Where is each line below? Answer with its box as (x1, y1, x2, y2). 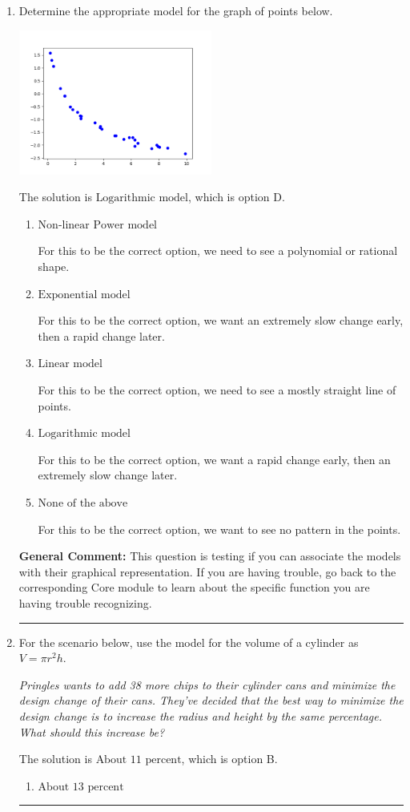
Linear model (38, 358, 102, 370)
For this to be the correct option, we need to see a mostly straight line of (38, 382, 396, 398)
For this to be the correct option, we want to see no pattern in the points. (38, 520, 401, 537)
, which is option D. (187, 188, 285, 205)
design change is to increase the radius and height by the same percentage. (18, 707, 382, 724)
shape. (38, 258, 70, 275)
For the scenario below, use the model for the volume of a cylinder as (18, 633, 359, 650)
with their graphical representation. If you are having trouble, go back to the (18, 563, 396, 580)
